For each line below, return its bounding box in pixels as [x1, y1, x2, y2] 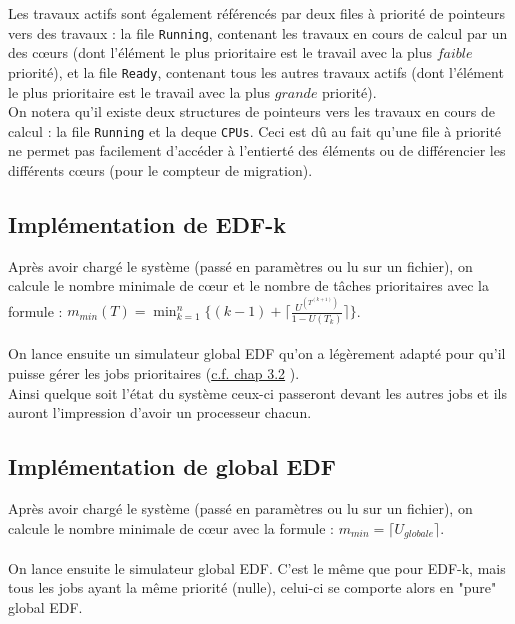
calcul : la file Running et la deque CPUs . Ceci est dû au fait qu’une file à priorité [8, 120, 502, 141]
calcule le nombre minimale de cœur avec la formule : [8, 517, 334, 538]
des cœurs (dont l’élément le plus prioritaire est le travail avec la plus [8, 42, 433, 63]
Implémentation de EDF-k [8, 208, 287, 239]
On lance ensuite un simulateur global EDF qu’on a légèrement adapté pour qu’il [8, 343, 506, 364]
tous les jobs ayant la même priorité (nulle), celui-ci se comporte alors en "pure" [8, 577, 497, 598]
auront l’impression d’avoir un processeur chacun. [8, 402, 312, 423]
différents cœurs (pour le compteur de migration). [8, 159, 313, 180]
